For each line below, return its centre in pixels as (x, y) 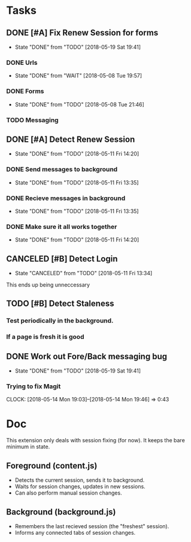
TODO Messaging (32, 120)
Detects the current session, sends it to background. (80, 480)
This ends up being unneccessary (48, 285)
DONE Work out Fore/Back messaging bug (87, 356)
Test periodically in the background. (60, 321)
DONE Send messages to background (62, 169)
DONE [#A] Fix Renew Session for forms (82, 33)
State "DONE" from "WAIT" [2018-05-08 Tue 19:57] (78, 76)
